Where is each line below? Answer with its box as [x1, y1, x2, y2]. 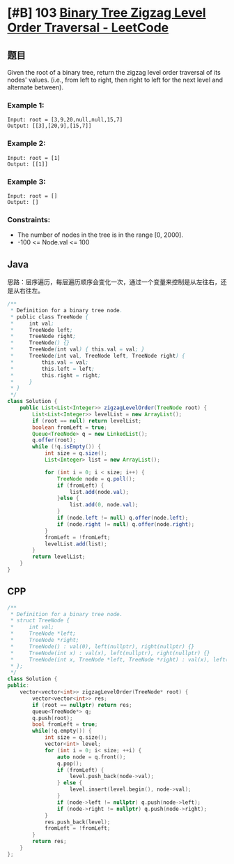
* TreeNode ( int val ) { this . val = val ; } [10, 346, 145, 353]
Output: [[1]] [7, 161, 49, 168]
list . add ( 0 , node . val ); [69, 501, 139, 508]
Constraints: [7, 214, 51, 224]
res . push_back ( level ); [44, 819, 111, 826]
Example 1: [7, 100, 45, 110]
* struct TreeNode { [10, 617, 70, 624]
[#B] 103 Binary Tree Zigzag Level [7, 5, 207, 21]
